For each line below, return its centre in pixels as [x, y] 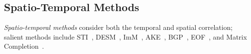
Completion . [24, 46]
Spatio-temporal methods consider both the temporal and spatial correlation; [118, 27]
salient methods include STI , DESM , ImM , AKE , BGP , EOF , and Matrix [125, 36]
